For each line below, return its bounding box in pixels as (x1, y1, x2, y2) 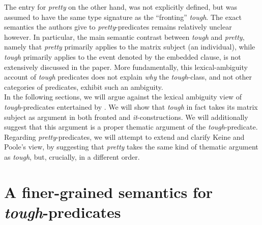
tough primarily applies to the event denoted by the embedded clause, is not (4, 51, 241, 62)
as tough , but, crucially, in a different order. (4, 151, 140, 162)
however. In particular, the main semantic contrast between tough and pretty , (4, 31, 245, 42)
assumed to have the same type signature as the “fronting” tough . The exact (4, 11, 242, 22)
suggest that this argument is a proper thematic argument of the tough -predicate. (4, 121, 258, 132)
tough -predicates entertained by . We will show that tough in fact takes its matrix (4, 101, 258, 112)
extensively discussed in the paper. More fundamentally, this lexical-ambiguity (4, 61, 248, 72)
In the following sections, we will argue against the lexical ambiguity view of (4, 91, 242, 102)
